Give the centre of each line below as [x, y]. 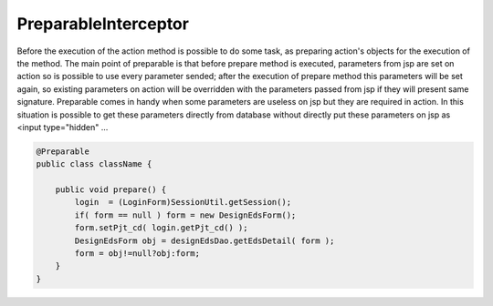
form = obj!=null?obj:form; [137, 254]
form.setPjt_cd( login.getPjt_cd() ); [161, 228]
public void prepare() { [111, 190]
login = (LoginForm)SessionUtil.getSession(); [183, 202]
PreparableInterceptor [103, 24]
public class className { [94, 164]
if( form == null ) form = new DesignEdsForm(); [185, 215]
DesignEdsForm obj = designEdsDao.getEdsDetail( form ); [205, 240]
